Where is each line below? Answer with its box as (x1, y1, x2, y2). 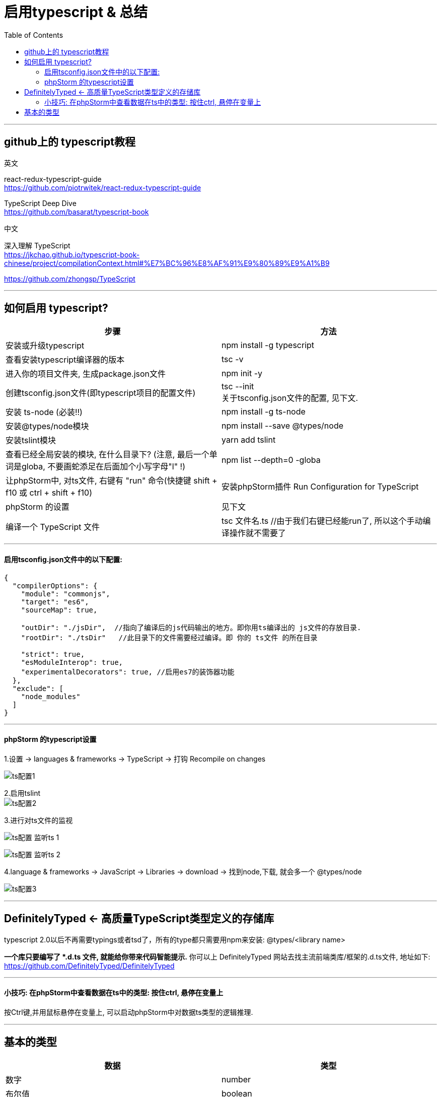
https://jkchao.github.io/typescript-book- (4, 250, 140, 259)
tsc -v (222, 354, 244, 365)
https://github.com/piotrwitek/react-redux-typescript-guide (4, 183, 201, 192)
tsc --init (222, 381, 254, 392)
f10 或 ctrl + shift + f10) (6, 488, 92, 498)
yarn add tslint (222, 435, 276, 445)
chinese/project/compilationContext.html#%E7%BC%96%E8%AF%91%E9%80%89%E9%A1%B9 (4, 258, 330, 267)
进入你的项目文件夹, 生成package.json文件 (6, 369, 166, 379)
